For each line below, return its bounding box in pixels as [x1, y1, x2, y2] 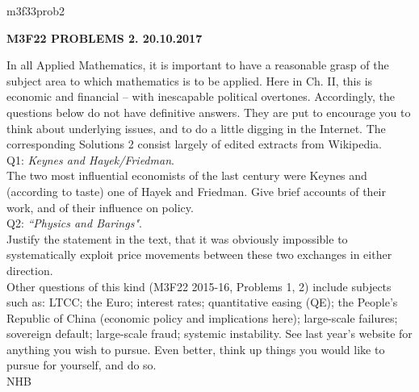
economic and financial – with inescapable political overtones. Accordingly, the [6, 88, 395, 105]
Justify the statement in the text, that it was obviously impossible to [6, 230, 348, 247]
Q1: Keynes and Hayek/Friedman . [6, 151, 174, 168]
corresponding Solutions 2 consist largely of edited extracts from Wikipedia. [6, 136, 382, 152]
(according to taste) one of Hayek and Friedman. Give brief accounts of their [6, 182, 386, 199]
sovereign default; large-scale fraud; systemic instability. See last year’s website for [6, 325, 413, 342]
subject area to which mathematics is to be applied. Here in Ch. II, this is [6, 72, 373, 89]
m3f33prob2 [6, 2, 65, 19]
